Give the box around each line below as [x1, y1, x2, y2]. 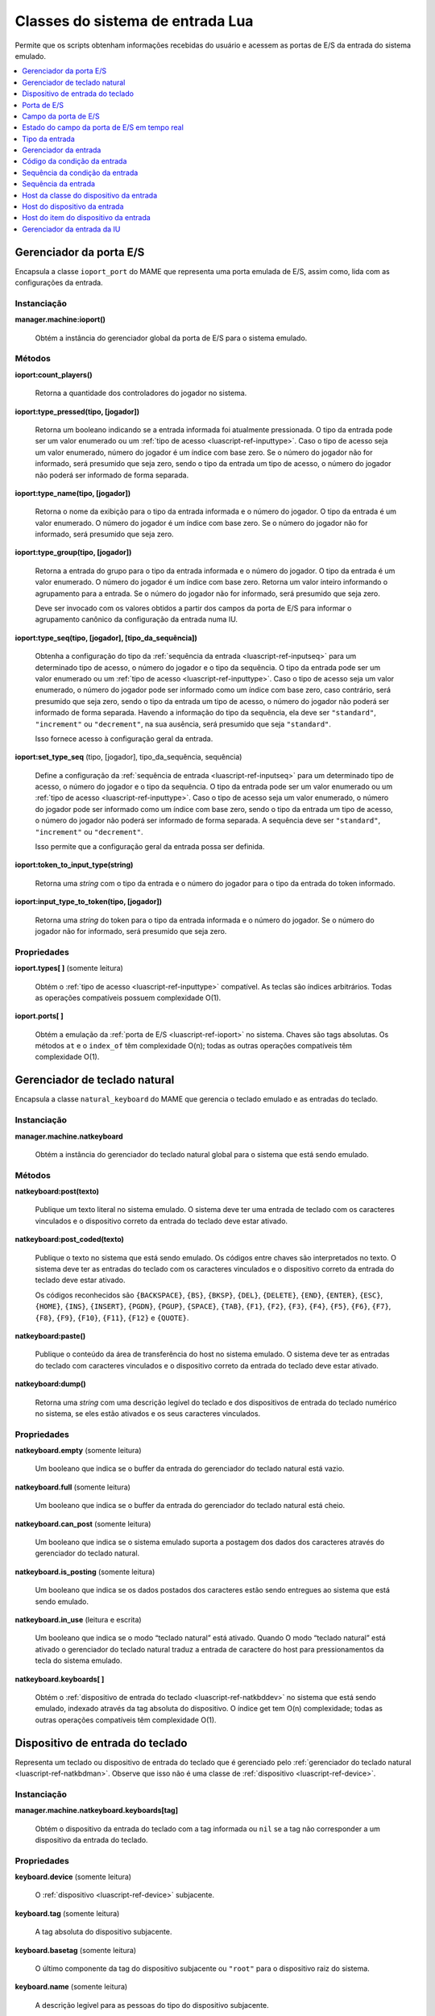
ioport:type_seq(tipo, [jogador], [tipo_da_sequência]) [14, 633, 197, 643]
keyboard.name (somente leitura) [14, 1982, 128, 1992]
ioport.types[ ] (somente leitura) [14, 964, 124, 973]
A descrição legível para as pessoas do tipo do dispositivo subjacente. [35, 2000, 269, 2010]
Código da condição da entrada [22, 156, 127, 166]
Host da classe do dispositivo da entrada [22, 190, 158, 200]
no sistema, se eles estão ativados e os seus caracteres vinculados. [35, 1408, 261, 1418]
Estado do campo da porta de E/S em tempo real [22, 123, 184, 132]
